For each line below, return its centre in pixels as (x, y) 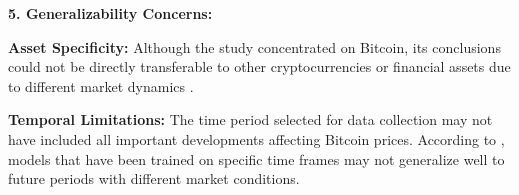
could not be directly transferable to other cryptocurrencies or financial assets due (259, 66)
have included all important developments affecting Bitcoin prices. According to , (256, 138)
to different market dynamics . (101, 85)
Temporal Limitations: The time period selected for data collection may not (250, 119)
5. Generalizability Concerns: (110, 13)
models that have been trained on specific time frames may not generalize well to (256, 158)
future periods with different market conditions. (154, 178)
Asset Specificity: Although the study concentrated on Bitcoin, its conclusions (254, 46)
